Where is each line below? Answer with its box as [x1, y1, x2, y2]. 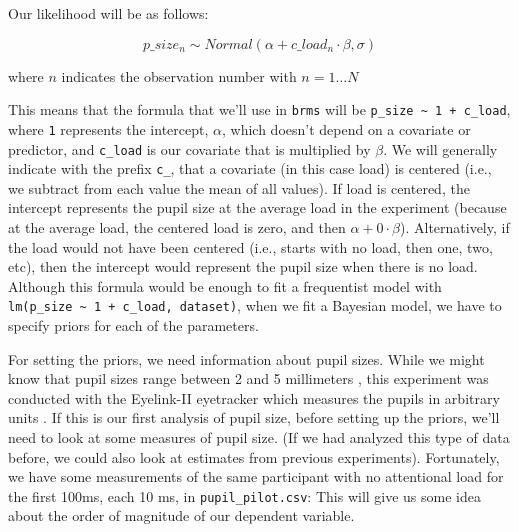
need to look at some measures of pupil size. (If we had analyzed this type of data [8, 427, 510, 447]
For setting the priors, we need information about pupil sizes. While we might [8, 348, 485, 369]
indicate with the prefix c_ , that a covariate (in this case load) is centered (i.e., [8, 158, 492, 179]
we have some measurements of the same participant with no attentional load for [8, 466, 504, 487]
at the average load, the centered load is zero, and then [8, 217, 346, 237]
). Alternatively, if [399, 217, 510, 237]
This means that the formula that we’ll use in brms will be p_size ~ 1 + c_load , [8, 99, 511, 120]
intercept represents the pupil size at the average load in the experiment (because [8, 197, 507, 218]
